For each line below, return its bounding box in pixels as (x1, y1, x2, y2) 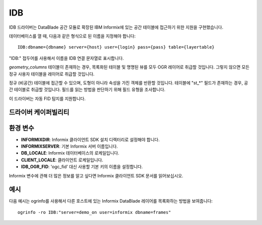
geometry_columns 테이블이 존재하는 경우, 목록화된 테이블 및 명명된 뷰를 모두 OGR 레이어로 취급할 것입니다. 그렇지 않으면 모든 (9, 64, 250, 70)
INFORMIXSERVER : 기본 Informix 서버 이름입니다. (21, 143, 118, 149)
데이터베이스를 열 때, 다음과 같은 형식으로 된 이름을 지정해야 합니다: (9, 33, 136, 39)
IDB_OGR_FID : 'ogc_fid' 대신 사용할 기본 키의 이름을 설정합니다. (21, 164, 143, 170)
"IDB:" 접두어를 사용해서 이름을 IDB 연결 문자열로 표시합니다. (9, 55, 124, 61)
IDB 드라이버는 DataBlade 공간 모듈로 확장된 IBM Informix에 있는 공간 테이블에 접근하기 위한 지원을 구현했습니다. (9, 24, 223, 30)
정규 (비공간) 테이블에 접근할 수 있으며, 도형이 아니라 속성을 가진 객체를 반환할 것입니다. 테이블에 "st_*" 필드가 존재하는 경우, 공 (9, 80, 248, 86)
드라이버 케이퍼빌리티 (9, 108, 70, 117)
